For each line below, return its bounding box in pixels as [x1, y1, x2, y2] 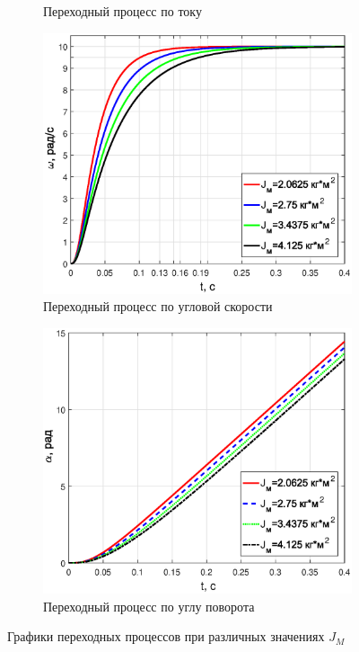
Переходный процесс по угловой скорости [43, 297, 273, 316]
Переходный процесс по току [43, 2, 202, 20]
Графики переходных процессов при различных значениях [7, 627, 325, 646]
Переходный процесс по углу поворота [43, 596, 255, 615]
